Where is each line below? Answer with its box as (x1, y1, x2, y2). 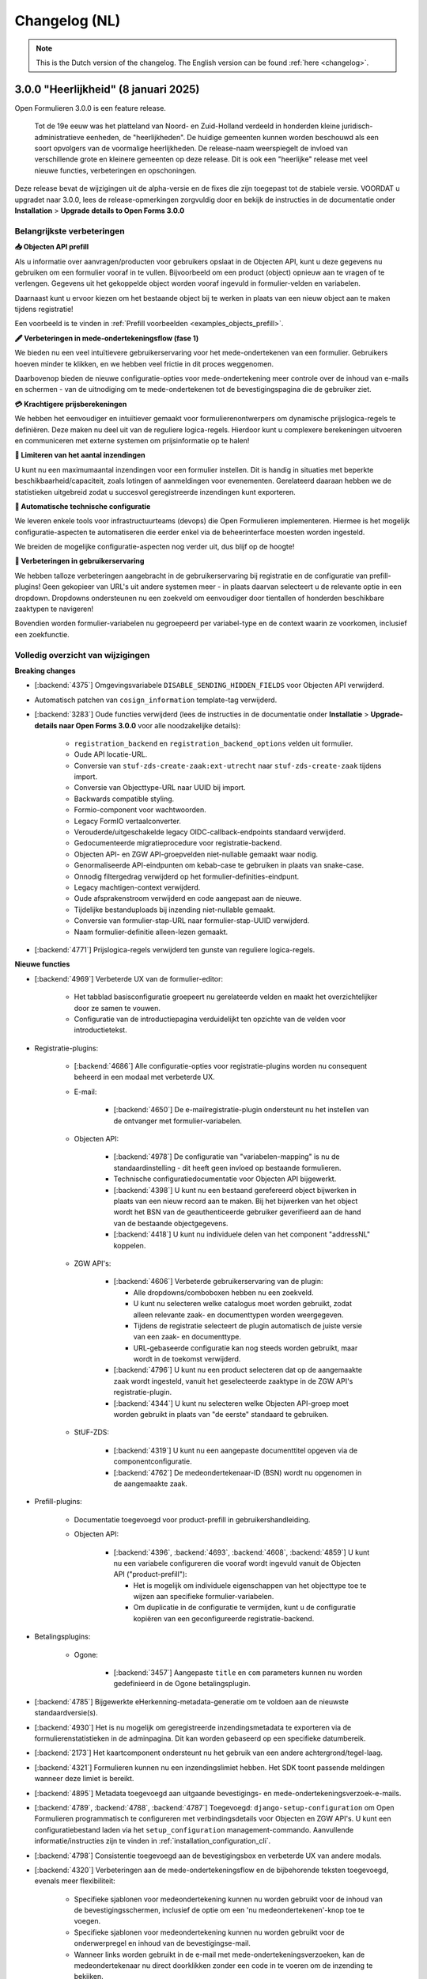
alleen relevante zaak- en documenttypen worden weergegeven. (133, 1310, 344, 1320)
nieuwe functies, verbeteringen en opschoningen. (34, 165, 197, 175)
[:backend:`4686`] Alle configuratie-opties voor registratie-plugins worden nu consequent (74, 1062, 368, 1071)
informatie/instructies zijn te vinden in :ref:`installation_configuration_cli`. (34, 1837, 271, 1846)
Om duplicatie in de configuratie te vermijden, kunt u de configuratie (133, 1603, 356, 1612)
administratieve (34, 132, 85, 142)
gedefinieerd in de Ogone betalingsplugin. (113, 1679, 251, 1688)
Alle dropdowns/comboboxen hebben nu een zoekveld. (133, 1287, 314, 1297)
